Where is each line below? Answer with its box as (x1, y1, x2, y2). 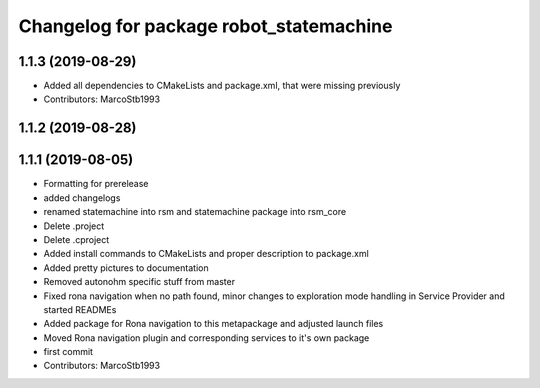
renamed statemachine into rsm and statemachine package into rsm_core (43, 206, 347, 218)
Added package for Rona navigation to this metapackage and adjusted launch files (43, 318, 384, 330)
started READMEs (43, 303, 117, 315)
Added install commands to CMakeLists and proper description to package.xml (43, 248, 369, 260)
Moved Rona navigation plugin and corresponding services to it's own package (43, 331, 370, 344)
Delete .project (43, 220, 105, 232)
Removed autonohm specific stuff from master (43, 276, 235, 288)
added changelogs (43, 191, 121, 204)
